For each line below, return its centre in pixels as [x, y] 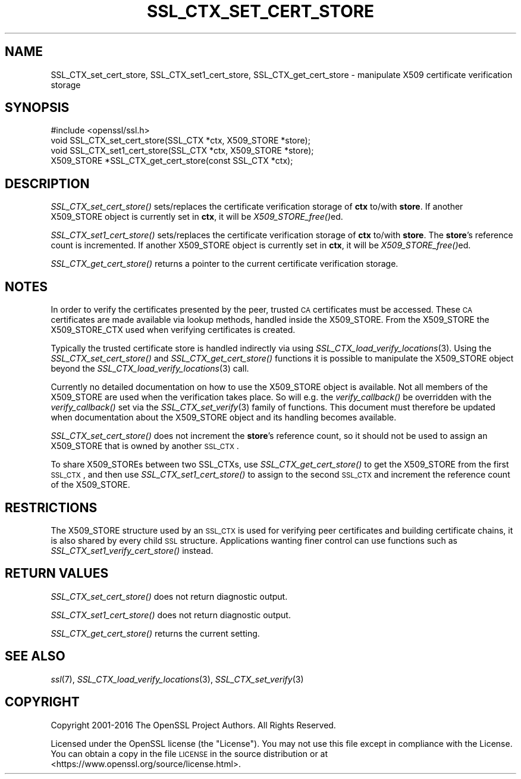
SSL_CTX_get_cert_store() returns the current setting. [155, 633]
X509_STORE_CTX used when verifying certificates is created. [173, 330]
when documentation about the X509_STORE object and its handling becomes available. [224, 417]
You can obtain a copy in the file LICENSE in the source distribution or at [189, 753]
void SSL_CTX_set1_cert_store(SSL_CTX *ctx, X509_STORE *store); [182, 151]
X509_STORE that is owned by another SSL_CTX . [145, 446]
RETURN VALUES [57, 574]
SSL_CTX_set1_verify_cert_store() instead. [132, 550]
